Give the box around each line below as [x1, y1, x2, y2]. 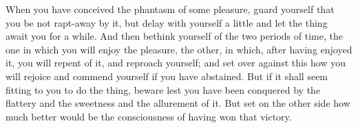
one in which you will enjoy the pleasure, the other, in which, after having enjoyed [6, 42, 352, 56]
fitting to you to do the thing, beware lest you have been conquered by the [6, 82, 321, 97]
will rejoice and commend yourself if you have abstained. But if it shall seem [6, 68, 328, 83]
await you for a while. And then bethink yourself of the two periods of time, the [6, 29, 343, 43]
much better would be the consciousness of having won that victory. [6, 109, 292, 123]
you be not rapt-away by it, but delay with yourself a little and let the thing [6, 15, 328, 29]
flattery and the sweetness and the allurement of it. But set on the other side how [6, 96, 350, 110]
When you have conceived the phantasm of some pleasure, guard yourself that [6, 2, 335, 16]
